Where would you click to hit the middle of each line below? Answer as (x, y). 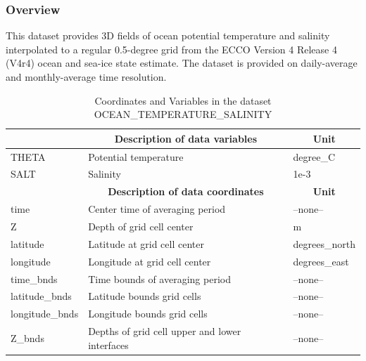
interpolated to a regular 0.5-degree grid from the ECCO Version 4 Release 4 (171, 49)
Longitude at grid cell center (150, 261)
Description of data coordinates (186, 191)
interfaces (108, 344)
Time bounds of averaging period (159, 278)
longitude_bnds (45, 314)
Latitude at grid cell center (146, 243)
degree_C (314, 156)
